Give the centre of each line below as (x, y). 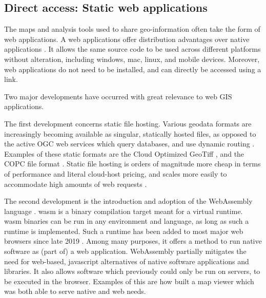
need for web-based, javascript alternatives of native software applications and (127, 261)
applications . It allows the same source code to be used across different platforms (132, 49)
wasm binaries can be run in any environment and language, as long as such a (127, 221)
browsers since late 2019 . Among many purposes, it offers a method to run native (133, 241)
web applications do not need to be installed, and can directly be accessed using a (133, 69)
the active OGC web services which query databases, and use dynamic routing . (129, 144)
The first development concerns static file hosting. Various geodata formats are (128, 123)
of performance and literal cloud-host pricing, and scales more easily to (116, 173)
